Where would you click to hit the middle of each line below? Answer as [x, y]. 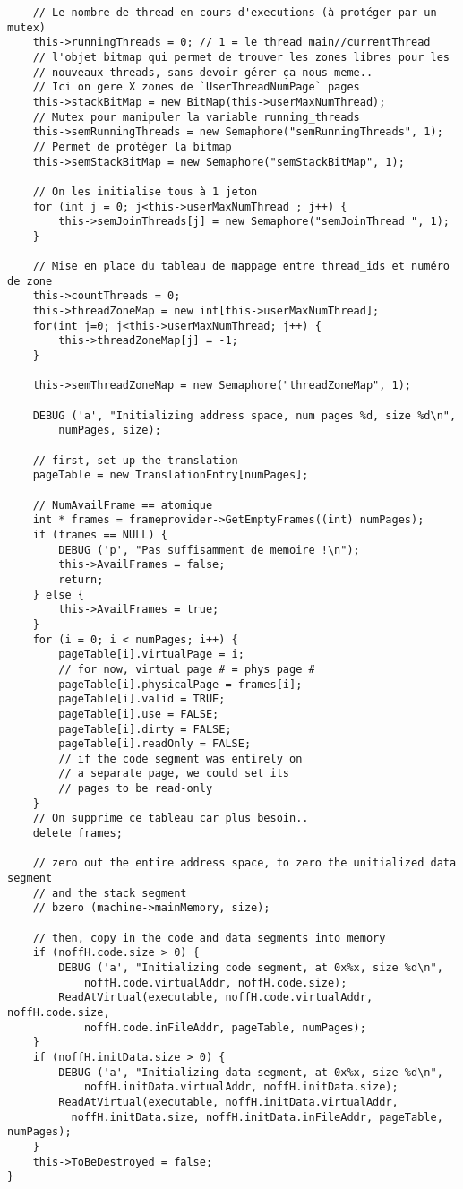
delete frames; [77, 834]
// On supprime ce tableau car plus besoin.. [171, 819]
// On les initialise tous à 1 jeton [145, 191]
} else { [58, 594]
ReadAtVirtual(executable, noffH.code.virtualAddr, [216, 998]
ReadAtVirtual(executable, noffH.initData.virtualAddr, [228, 1102]
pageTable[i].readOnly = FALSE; [155, 744]
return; [81, 579]
